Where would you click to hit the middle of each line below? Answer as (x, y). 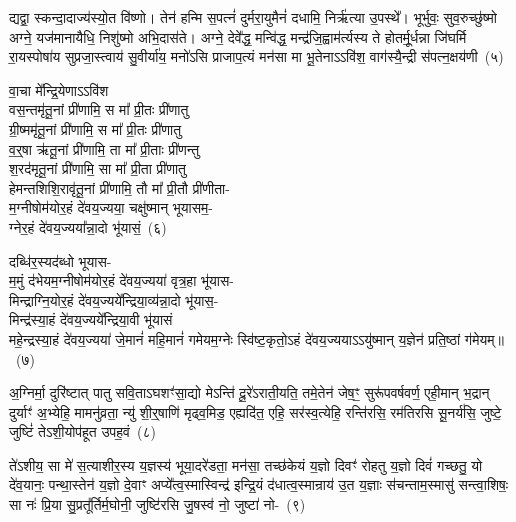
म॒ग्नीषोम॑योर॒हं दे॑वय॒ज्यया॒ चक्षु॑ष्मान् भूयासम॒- (111, 207)
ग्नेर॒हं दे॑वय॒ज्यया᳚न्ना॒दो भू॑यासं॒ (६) (88, 226)
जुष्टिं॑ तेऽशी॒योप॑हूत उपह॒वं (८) (82, 431)
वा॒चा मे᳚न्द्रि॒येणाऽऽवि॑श (59, 89)
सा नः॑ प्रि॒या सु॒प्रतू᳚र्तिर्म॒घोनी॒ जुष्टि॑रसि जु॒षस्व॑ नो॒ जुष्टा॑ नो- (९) (157, 504)
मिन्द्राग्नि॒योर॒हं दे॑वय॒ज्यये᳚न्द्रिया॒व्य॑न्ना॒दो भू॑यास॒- (114, 299)
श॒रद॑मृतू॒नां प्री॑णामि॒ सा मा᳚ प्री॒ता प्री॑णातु (97, 168)
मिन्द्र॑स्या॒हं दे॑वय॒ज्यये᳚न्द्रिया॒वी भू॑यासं (91, 319)
